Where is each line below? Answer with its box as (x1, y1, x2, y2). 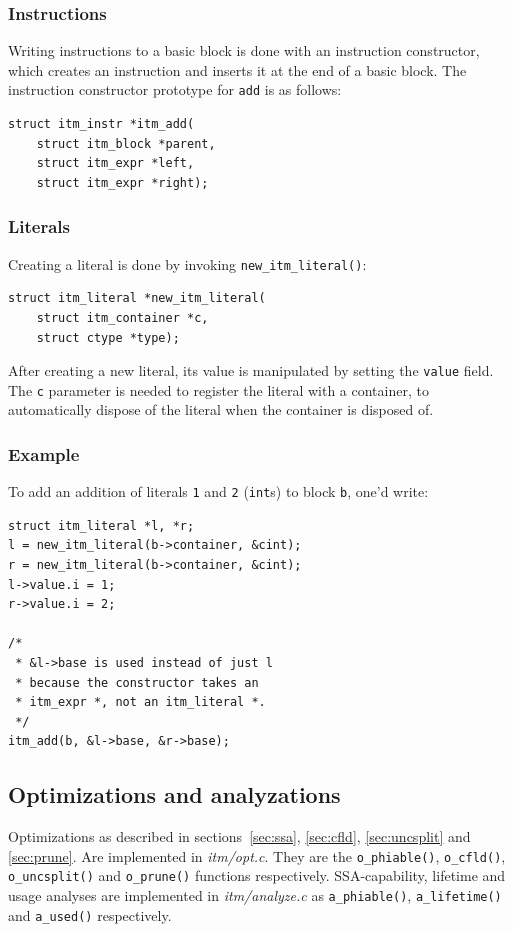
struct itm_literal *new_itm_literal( (8, 291, 266, 306)
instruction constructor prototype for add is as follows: (8, 79, 342, 100)
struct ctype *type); (36, 330, 180, 345)
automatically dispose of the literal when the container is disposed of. (8, 399, 434, 420)
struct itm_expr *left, (36, 156, 195, 171)
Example (8, 441, 80, 466)
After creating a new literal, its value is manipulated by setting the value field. (8, 360, 494, 381)
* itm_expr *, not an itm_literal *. (15, 695, 266, 710)
